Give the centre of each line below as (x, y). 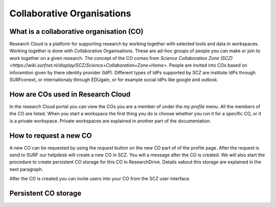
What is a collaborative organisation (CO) (76, 32)
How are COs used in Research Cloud (70, 94)
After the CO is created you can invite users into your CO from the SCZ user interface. (100, 179)
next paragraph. (26, 169)
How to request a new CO (51, 136)
